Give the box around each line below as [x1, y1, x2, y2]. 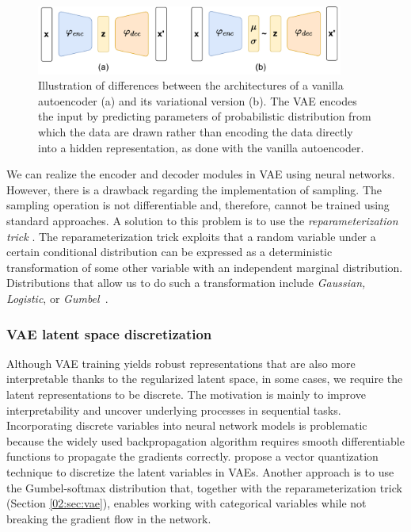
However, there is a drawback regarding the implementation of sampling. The [6, 181, 382, 197]
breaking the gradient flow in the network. [6, 510, 211, 526]
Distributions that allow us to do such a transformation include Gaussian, [6, 274, 366, 291]
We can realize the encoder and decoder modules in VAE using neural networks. [6, 166, 395, 182]
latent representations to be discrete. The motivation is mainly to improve [6, 386, 366, 403]
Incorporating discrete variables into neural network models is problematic [6, 417, 367, 434]
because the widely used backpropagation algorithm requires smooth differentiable [6, 432, 405, 449]
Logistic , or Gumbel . [6, 290, 108, 307]
